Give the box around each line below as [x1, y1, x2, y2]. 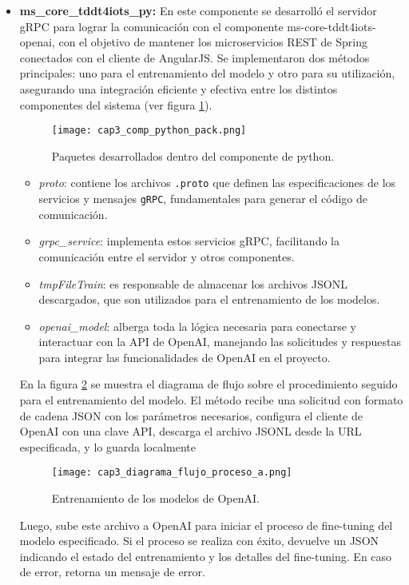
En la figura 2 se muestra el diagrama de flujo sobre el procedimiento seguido [19, 376, 398, 392]
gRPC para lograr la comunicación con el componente [19, 18, 284, 34]
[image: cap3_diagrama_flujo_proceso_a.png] [51, 467, 292, 479]
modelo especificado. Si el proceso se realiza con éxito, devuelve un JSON [19, 532, 379, 549]
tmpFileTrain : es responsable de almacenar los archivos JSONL [38, 275, 347, 292]
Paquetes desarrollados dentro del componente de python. [51, 147, 335, 164]
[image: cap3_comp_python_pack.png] [51, 125, 247, 137]
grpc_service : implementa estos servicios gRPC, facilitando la [38, 233, 340, 249]
